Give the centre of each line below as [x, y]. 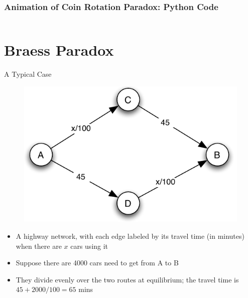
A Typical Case [28, 74]
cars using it [89, 246]
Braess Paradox [59, 50]
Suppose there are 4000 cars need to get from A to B [97, 263]
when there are [39, 246]
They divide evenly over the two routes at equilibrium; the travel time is [127, 279]
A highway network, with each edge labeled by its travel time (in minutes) [130, 236]
